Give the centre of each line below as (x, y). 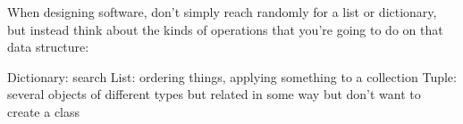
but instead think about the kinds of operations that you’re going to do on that (225, 29)
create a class (44, 111)
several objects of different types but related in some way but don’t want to (214, 94)
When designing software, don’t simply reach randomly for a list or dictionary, (222, 12)
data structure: (48, 47)
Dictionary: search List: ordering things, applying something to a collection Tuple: (232, 76)
